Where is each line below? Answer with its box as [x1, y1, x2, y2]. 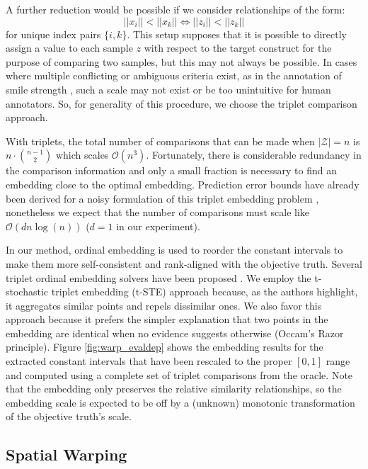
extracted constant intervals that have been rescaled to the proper [6, 354, 292, 368]
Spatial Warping [6, 443, 127, 465]
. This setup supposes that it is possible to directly [127, 26, 347, 41]
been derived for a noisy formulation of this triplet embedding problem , [6, 191, 319, 205]
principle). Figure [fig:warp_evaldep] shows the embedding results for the [6, 339, 323, 354]
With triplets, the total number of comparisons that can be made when [6, 133, 315, 148]
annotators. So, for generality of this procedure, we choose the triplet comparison [6, 96, 357, 111]
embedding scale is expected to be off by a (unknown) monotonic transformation [6, 395, 355, 409]
